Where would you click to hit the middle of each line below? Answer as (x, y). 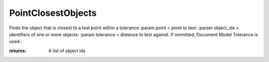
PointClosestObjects (53, 13)
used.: (16, 42)
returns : (18, 51)
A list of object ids (67, 51)
